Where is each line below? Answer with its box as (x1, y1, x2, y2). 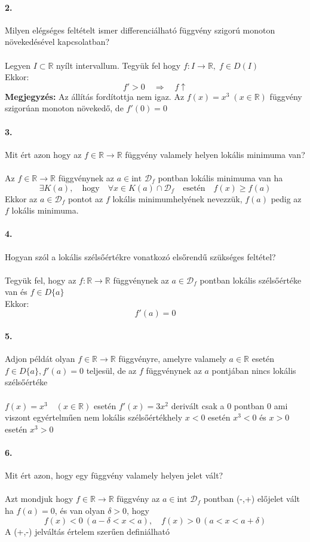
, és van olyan (54, 504, 105, 517)
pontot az (67, 192, 103, 205)
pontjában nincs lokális (211, 364, 296, 376)
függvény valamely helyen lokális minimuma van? (125, 148, 305, 160)
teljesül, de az (86, 364, 137, 376)
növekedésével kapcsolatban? (5, 35, 110, 48)
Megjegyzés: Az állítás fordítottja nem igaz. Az (5, 90, 185, 102)
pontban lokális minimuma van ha (158, 171, 283, 184)
